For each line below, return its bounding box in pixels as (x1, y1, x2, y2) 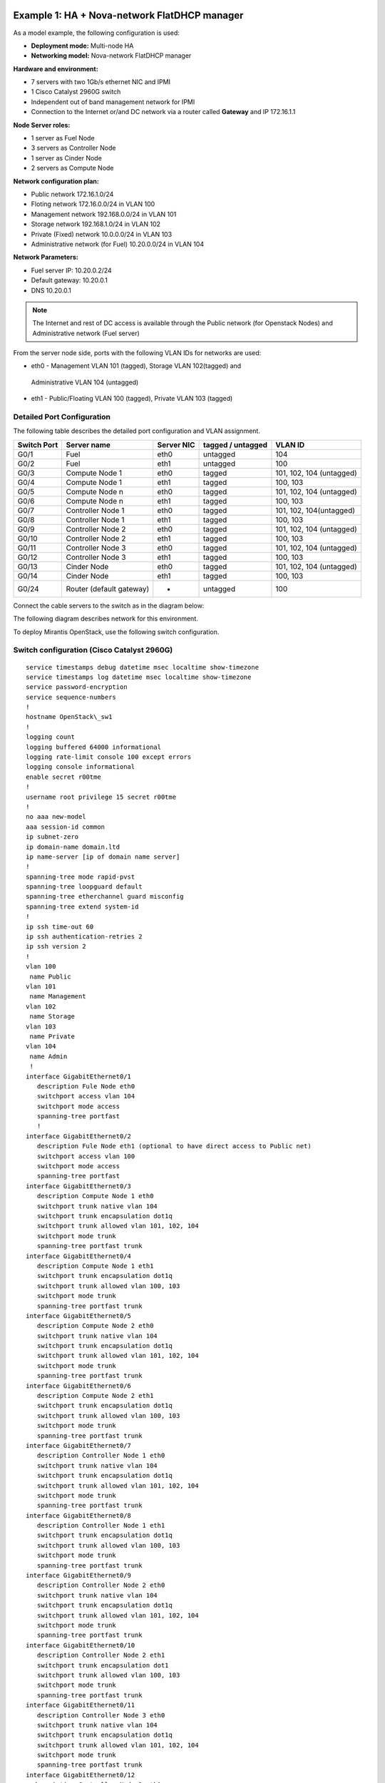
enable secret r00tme (26, 772, 101, 781)
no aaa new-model (26, 813, 86, 821)
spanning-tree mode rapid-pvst (26, 872, 135, 881)
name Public (29, 972, 71, 981)
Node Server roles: (13, 121, 71, 129)
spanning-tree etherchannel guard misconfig (26, 892, 185, 901)
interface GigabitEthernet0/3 (26, 1182, 132, 1190)
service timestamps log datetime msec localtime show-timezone (26, 673, 252, 681)
